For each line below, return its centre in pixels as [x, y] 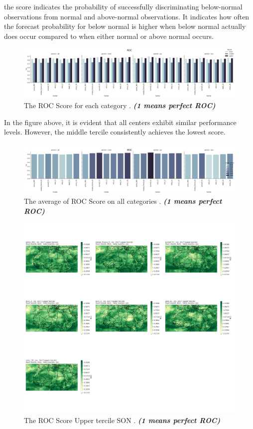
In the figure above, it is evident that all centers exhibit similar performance [120, 122]
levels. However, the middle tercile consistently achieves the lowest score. [115, 132]
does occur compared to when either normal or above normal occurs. [109, 36]
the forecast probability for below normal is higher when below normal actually [125, 26]
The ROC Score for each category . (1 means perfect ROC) [120, 105]
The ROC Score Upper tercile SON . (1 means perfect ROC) [122, 420]
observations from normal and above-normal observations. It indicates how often [127, 16]
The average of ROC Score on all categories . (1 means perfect [123, 201]
